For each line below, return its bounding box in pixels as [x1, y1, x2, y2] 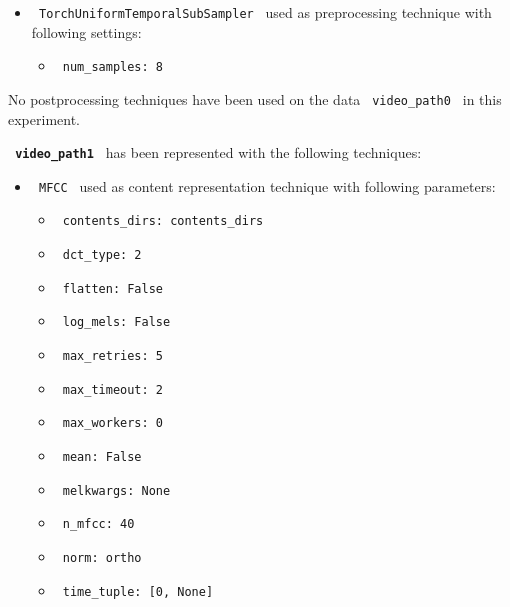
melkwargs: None [62, 483, 171, 498]
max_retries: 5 [62, 349, 163, 364]
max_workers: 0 [62, 416, 163, 431]
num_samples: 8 [62, 60, 163, 75]
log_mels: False [62, 315, 171, 330]
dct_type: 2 [62, 248, 142, 263]
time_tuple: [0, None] [62, 584, 214, 599]
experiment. [8, 108, 80, 129]
